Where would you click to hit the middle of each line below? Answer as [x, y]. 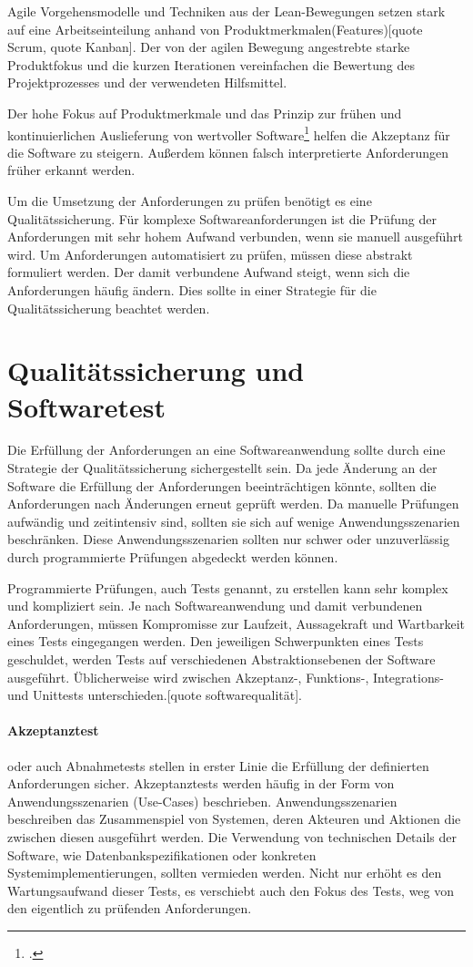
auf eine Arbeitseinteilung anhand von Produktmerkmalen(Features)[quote [215, 29]
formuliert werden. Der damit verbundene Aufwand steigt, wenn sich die [209, 272]
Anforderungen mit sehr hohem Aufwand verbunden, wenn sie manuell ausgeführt [235, 237]
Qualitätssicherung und [156, 370]
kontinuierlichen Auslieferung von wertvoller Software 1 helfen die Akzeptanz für [229, 133]
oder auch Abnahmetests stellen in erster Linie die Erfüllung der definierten [218, 765]
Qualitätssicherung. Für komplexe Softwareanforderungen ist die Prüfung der [222, 218]
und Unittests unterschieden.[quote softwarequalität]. [155, 695]
